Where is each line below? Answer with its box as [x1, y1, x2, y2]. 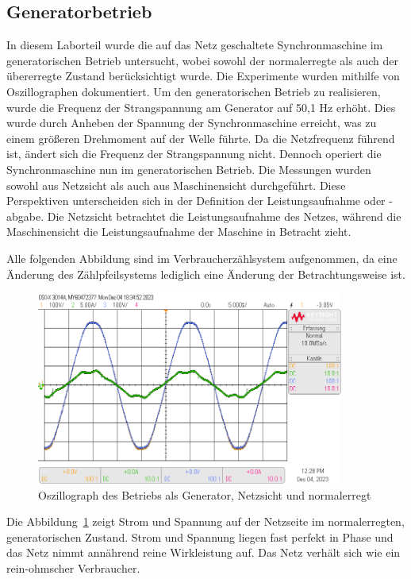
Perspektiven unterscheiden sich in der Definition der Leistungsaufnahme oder [6, 192, 386, 209]
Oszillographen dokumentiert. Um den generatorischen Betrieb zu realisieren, [6, 83, 381, 99]
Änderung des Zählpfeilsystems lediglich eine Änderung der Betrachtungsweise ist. [6, 265, 405, 282]
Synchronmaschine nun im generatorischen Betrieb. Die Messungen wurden [6, 160, 371, 177]
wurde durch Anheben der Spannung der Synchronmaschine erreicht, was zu [6, 114, 377, 131]
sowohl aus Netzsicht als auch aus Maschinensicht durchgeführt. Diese [6, 176, 346, 193]
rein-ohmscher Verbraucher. [6, 560, 140, 576]
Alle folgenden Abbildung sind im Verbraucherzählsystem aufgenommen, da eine [6, 249, 398, 266]
